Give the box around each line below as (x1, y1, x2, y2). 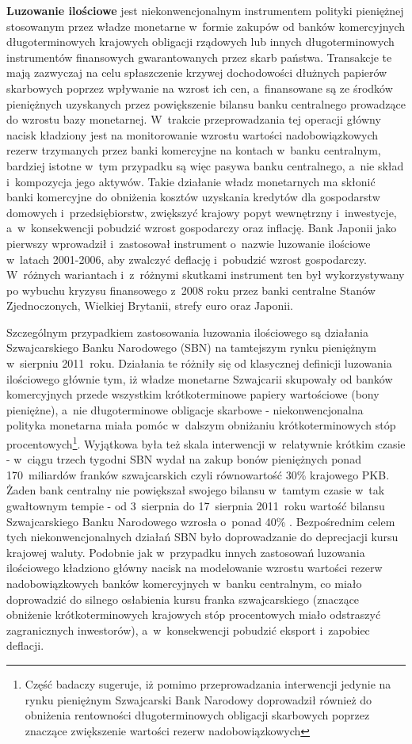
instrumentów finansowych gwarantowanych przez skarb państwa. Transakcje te (6, 48, 392, 65)
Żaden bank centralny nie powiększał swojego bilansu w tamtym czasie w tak (6, 482, 385, 498)
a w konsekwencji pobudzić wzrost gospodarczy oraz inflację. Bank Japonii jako (6, 219, 397, 236)
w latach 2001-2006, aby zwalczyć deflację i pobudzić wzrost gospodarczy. (6, 250, 367, 267)
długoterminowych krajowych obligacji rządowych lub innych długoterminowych (6, 33, 395, 50)
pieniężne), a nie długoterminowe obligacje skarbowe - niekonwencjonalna (6, 401, 364, 418)
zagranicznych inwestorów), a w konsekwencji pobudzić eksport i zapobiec (6, 621, 370, 638)
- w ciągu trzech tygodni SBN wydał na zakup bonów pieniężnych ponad (6, 451, 361, 467)
